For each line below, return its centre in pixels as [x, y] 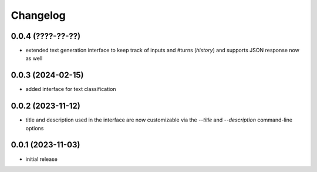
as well [34, 58]
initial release [42, 159]
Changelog [38, 15]
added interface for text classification [71, 89]
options [35, 128]
